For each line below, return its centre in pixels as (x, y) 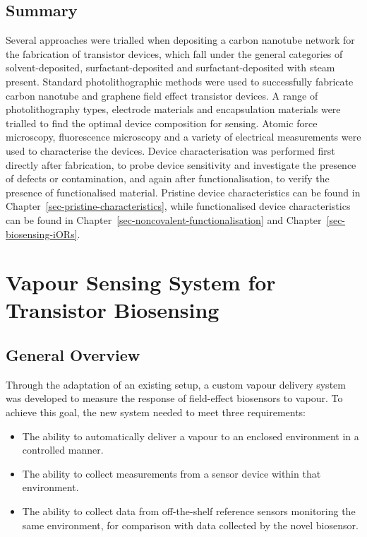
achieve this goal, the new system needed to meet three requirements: (156, 412)
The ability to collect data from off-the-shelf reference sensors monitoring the (189, 511)
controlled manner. (63, 450)
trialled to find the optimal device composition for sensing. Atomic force (162, 123)
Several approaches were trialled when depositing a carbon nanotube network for (180, 40)
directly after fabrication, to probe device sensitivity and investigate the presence (181, 164)
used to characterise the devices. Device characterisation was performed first (170, 150)
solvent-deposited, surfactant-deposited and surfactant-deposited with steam (170, 67)
